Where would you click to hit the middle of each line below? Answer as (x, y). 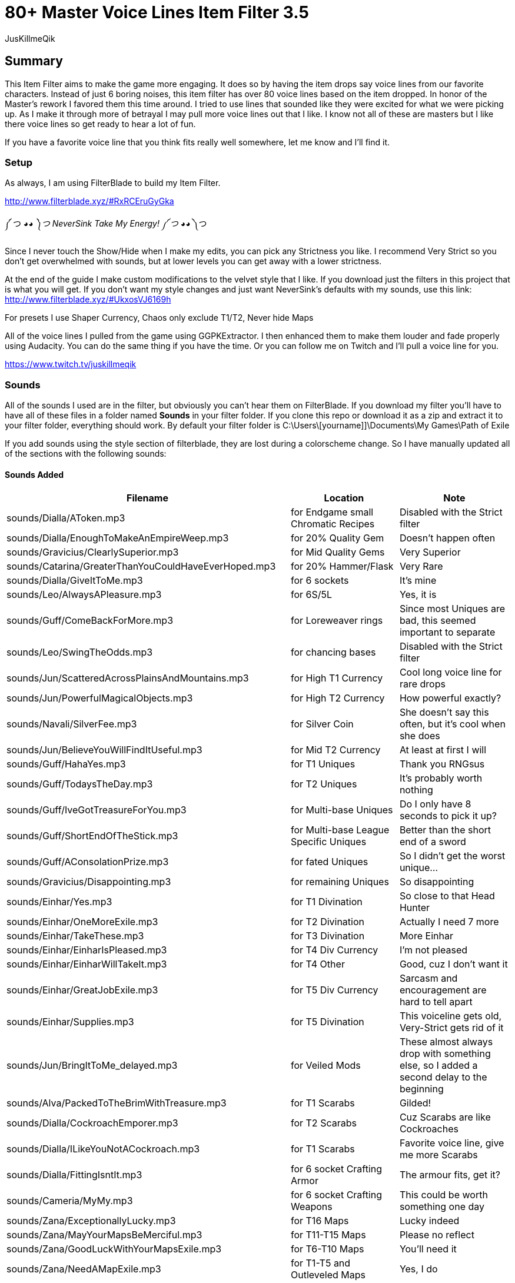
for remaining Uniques (340, 882)
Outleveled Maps (328, 1275)
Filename (147, 498)
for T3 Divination (328, 936)
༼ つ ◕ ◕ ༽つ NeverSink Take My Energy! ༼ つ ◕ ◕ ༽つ (106, 224)
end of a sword (433, 842)
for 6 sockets (320, 581)
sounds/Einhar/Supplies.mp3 (70, 1022)
